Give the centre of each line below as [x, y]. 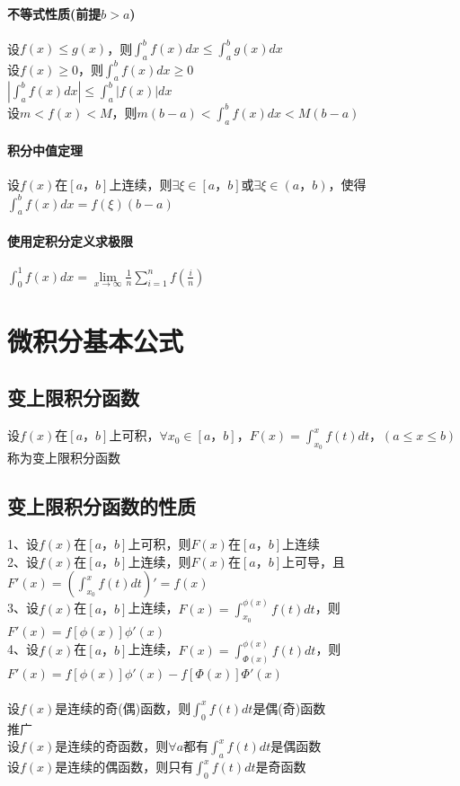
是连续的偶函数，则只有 [124, 767]
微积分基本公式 [96, 340]
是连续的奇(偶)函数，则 [123, 707]
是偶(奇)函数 [289, 707]
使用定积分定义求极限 [70, 240]
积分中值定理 [45, 150]
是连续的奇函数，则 [112, 746]
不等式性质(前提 [54, 13]
